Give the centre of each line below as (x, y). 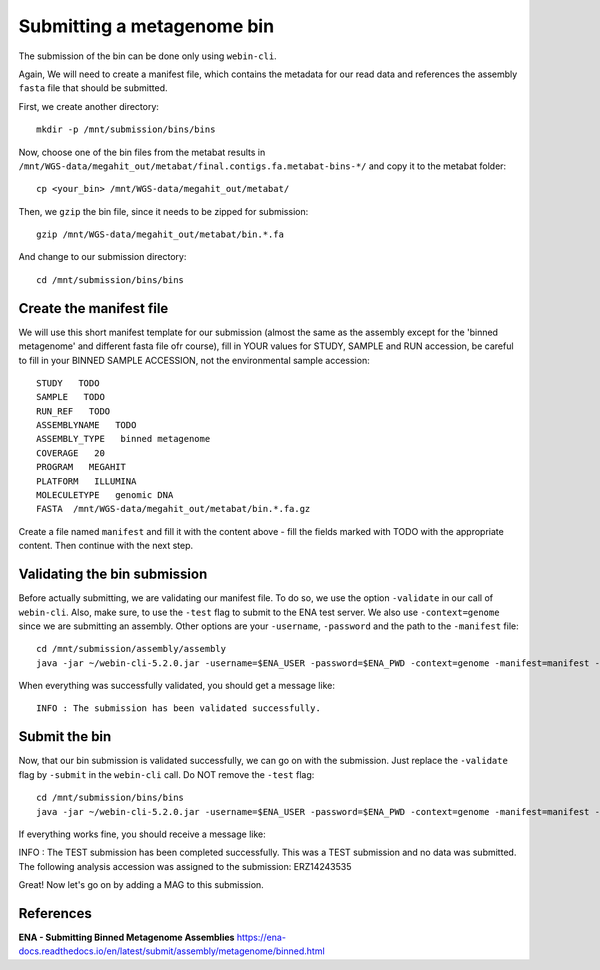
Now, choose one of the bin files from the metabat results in (142, 152)
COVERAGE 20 (70, 453)
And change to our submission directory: (102, 257)
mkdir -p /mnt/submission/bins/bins (126, 129)
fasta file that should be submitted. (93, 88)
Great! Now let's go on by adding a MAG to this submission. (141, 885)
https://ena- (261, 937)
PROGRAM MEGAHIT (81, 467)
